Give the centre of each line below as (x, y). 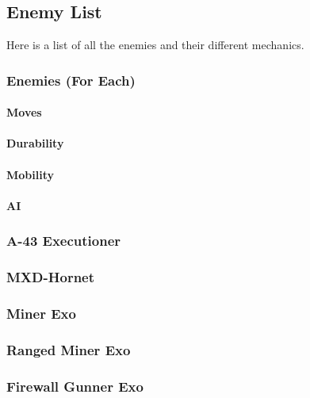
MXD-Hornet (51, 277)
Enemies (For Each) (71, 80)
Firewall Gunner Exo (75, 386)
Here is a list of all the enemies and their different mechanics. (155, 45)
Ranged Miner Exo (69, 349)
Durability (35, 143)
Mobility (30, 174)
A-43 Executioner (64, 241)
